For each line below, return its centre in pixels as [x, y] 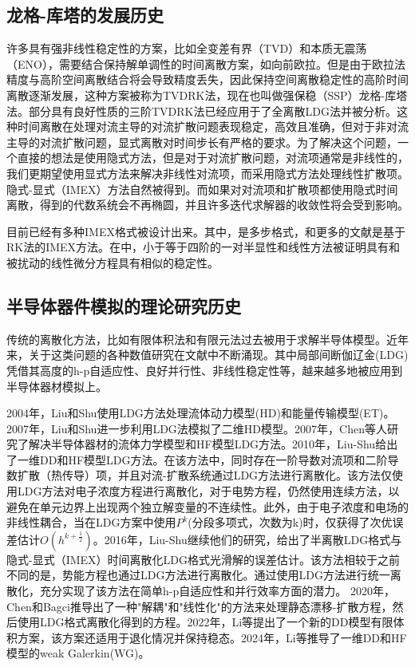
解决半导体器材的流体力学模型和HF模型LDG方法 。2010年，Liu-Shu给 [207, 444]
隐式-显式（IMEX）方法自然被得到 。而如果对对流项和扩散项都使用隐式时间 [202, 189]
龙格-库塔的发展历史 [85, 15]
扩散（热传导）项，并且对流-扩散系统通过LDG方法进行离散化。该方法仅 [205, 475]
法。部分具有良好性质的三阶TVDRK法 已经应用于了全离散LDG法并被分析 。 [202, 111]
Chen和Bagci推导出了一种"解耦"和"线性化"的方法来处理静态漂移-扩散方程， [200, 606]
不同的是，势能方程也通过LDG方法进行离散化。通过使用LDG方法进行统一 [198, 575]
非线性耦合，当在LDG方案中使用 [91, 522]
